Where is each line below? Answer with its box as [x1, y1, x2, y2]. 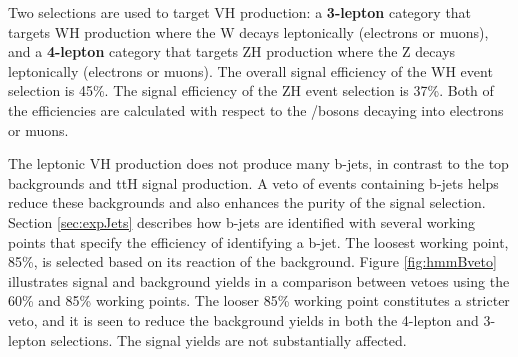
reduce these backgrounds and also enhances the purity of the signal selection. [8, 192, 486, 213]
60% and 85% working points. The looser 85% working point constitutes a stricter [8, 290, 510, 311]
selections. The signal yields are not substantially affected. [50, 329, 407, 350]
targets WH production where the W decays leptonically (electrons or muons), [8, 21, 489, 42]
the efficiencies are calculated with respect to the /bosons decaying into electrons [8, 99, 504, 120]
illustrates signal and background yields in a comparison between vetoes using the [8, 270, 510, 291]
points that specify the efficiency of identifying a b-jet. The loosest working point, [8, 231, 509, 252]
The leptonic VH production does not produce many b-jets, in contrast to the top [8, 153, 509, 174]
